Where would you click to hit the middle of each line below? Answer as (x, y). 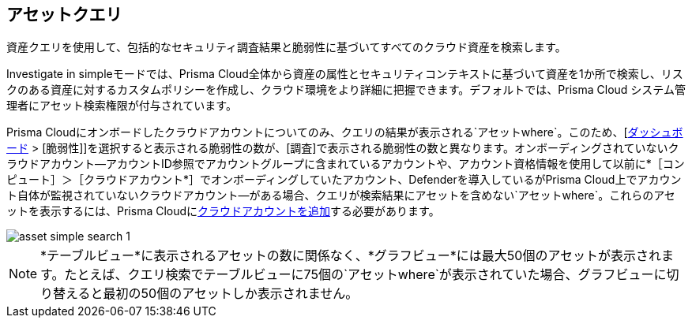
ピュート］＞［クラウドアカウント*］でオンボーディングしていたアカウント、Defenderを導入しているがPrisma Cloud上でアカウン (344, 180)
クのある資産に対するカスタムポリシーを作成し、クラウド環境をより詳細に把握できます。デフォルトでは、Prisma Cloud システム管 (346, 90)
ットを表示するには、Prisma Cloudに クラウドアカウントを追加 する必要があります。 (223, 211)
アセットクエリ (64, 15)
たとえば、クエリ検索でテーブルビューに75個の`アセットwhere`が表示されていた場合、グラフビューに (365, 275)
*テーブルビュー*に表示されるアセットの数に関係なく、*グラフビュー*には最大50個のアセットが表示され (351, 256)
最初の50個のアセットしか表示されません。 (231, 294)
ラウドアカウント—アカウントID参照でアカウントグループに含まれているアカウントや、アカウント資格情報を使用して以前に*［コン (346, 164)
